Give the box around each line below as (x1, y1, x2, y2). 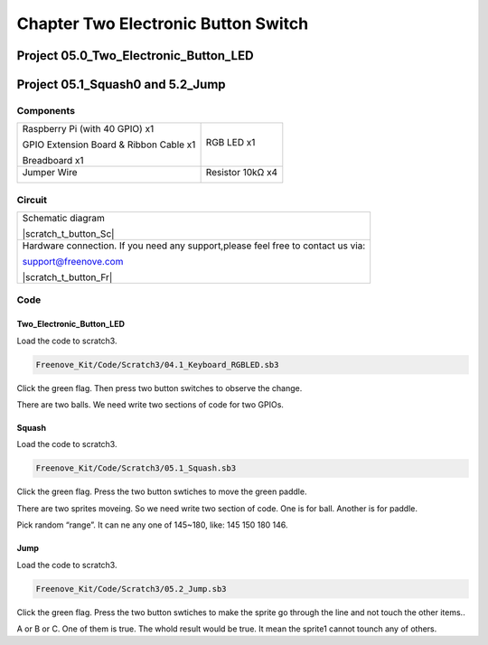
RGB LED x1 (205, 136, 256, 149)
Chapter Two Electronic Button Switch (16, 14, 309, 33)
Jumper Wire (22, 166, 78, 179)
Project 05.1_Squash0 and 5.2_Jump (16, 77, 226, 92)
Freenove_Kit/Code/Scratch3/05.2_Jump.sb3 (35, 584, 227, 594)
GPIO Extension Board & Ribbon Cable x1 (22, 138, 196, 151)
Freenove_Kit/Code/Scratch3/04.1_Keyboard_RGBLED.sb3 (35, 360, 279, 369)
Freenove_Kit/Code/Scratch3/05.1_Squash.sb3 (35, 463, 237, 473)
